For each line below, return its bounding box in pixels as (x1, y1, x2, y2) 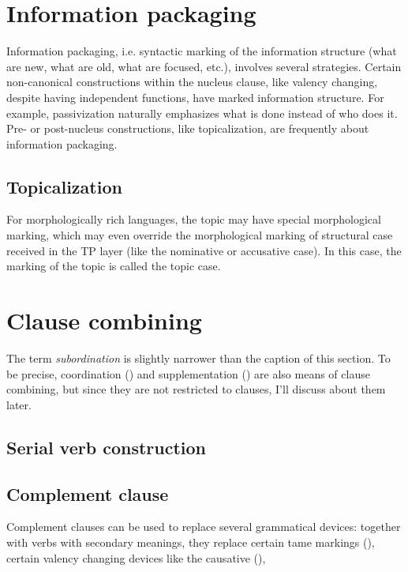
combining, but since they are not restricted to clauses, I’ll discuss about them (6, 381, 386, 397)
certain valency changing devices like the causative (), (6, 549, 266, 566)
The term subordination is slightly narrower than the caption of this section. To (6, 349, 391, 366)
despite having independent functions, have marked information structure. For (6, 88, 384, 105)
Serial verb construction (6, 435, 207, 459)
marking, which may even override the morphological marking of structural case (6, 227, 393, 243)
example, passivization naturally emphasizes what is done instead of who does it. (6, 104, 398, 121)
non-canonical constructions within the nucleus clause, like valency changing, (6, 73, 378, 90)
